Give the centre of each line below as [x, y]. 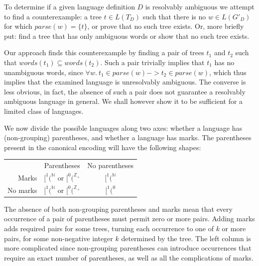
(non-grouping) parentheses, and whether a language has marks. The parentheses [128, 137]
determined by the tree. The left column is [186, 238]
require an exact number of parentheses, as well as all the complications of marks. [129, 257]
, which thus [228, 72]
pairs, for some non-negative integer [59, 238]
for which [18, 26]
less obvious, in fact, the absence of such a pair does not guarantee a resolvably [125, 91]
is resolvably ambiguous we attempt [200, 6]
